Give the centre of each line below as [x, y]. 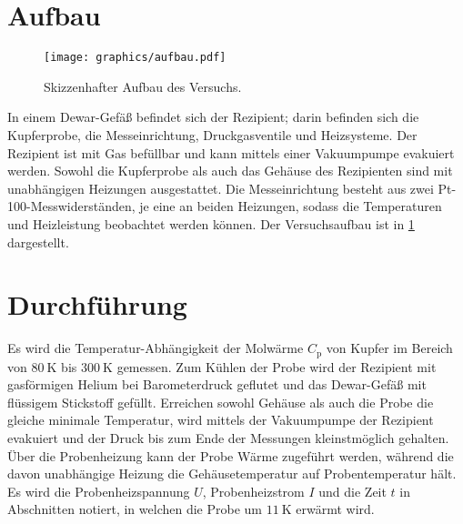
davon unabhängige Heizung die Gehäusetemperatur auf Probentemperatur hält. [232, 474]
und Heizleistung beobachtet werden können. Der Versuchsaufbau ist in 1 [211, 223]
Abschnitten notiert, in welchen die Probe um [135, 509]
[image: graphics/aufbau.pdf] [135, 58]
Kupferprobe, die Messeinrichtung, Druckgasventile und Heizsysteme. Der [212, 134]
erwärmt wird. [335, 509]
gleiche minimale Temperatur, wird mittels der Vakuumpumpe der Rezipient [221, 420]
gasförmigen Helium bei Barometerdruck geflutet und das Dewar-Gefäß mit [217, 384]
